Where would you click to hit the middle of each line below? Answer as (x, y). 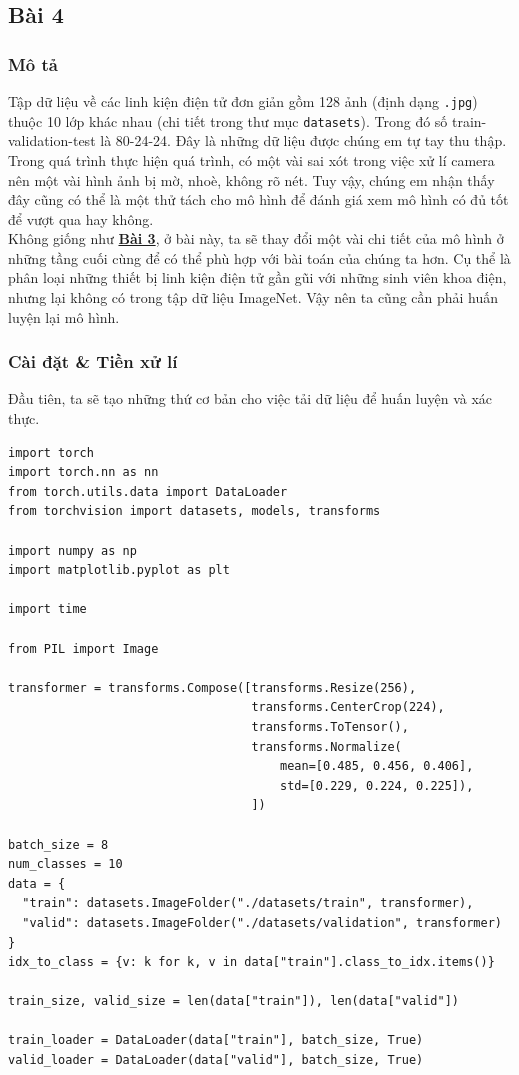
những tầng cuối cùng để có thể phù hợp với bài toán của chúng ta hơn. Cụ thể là (259, 257)
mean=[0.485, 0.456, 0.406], (377, 766)
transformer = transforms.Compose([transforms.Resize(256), (212, 687)
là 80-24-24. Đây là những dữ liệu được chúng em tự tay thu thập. (303, 140)
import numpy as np (72, 550)
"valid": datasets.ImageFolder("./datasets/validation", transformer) (262, 922)
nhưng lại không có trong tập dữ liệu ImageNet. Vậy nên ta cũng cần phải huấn (253, 297)
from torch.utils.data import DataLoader (148, 491)
